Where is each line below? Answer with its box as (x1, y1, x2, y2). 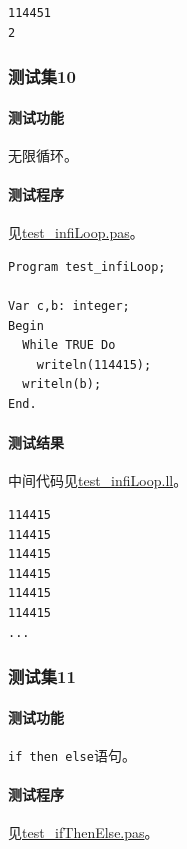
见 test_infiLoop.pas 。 (8, 222, 144, 243)
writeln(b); (22, 377, 102, 392)
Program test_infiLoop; (8, 259, 166, 274)
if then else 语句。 (8, 744, 136, 765)
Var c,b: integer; (8, 299, 130, 313)
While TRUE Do (22, 338, 116, 353)
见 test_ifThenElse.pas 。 (8, 822, 159, 843)
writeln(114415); (36, 357, 152, 372)
